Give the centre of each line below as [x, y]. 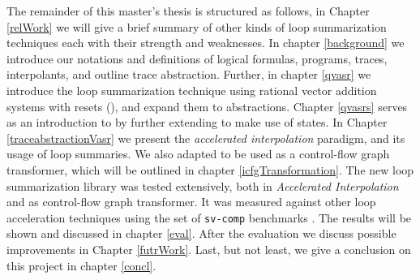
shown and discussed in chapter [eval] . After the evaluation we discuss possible [201, 233]
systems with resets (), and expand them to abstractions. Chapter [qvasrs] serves [207, 106]
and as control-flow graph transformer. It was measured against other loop [191, 202]
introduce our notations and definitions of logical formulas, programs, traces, [197, 58]
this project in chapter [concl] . [81, 265]
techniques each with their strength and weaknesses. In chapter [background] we [206, 43]
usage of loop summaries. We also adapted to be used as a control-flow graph [198, 154]
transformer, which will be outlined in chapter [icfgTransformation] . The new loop [210, 169]
